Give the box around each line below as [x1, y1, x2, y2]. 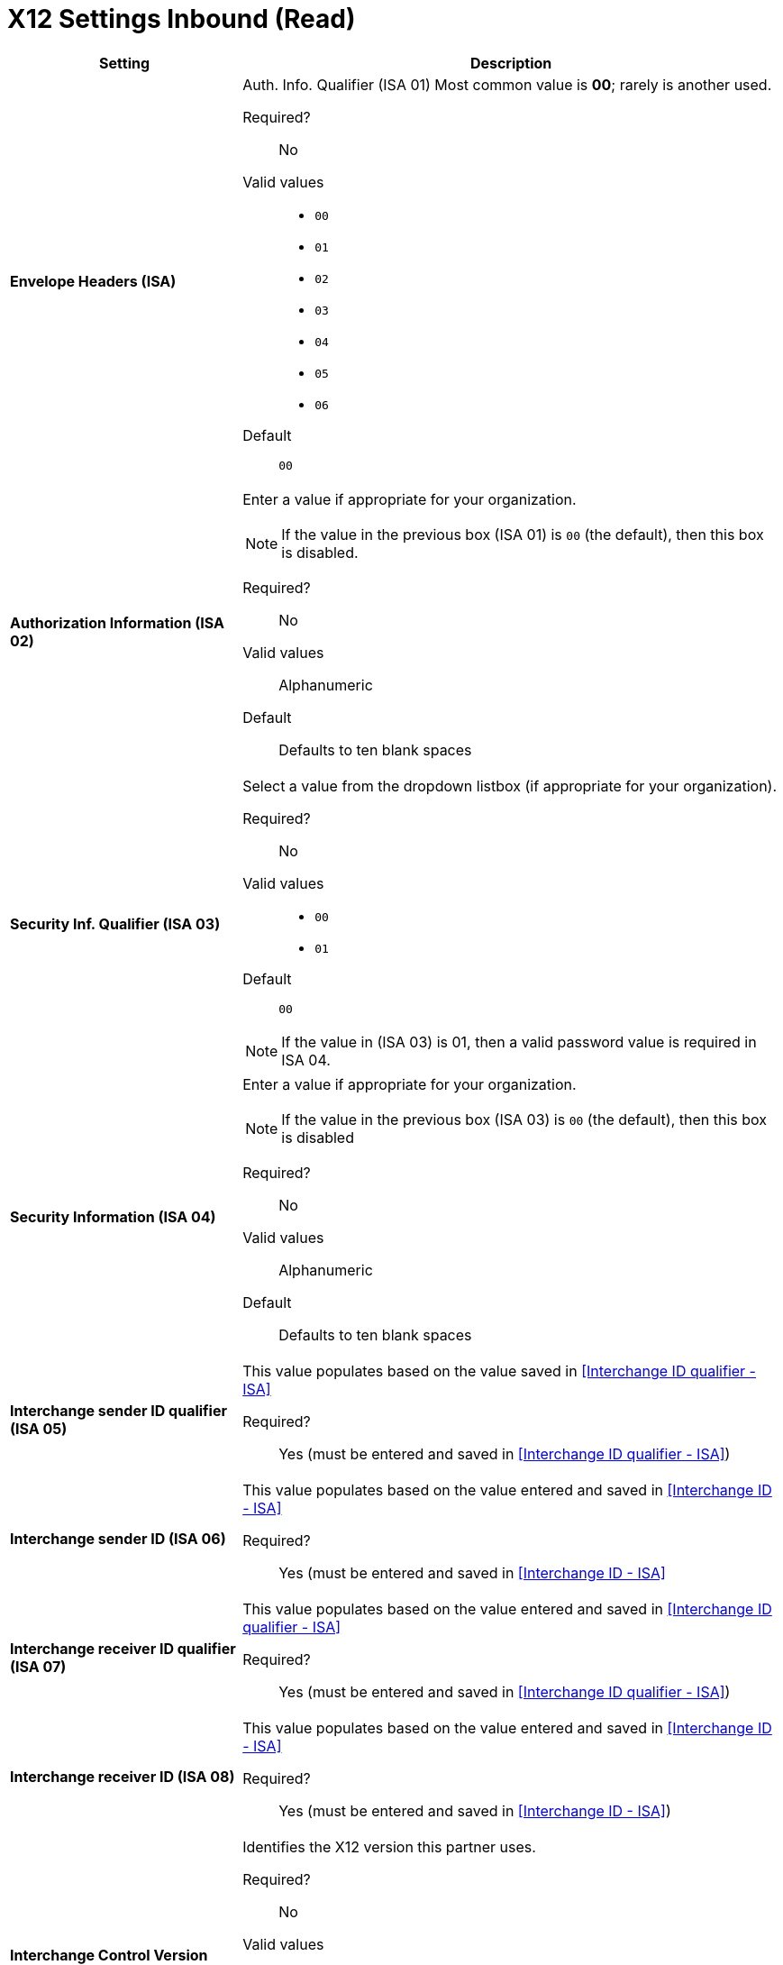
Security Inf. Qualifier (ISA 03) [10, 915, 221, 934]
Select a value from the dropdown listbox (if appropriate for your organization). [242, 776, 778, 795]
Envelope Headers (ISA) [10, 271, 177, 290]
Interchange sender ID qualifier [10, 1401, 227, 1420]
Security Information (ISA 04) [10, 1207, 216, 1226]
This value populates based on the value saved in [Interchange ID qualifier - [242, 1361, 756, 1380]
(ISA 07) [10, 1657, 67, 1676]
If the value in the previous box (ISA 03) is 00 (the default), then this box [281, 1110, 767, 1129]
